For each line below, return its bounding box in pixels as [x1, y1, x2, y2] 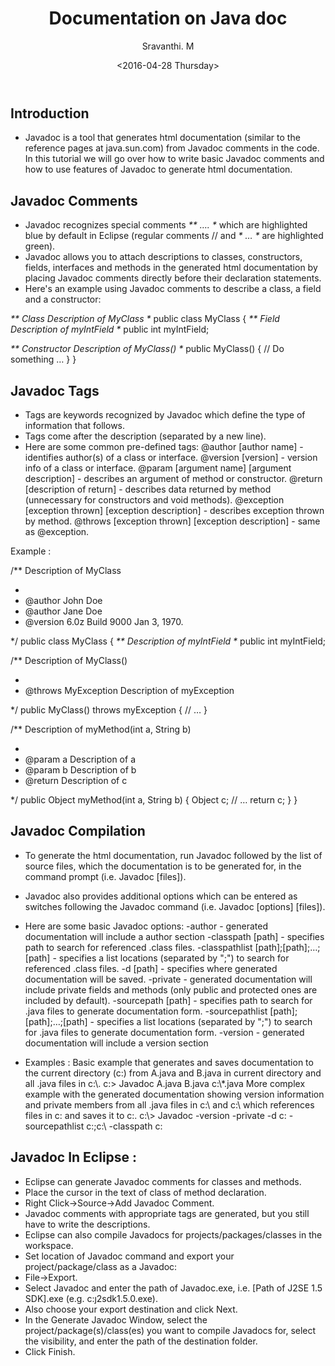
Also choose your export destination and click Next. [24, 1303, 238, 1315]
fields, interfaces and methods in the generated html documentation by [24, 262, 318, 274]
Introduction [10, 105, 90, 122]
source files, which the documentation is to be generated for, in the [24, 860, 302, 872]
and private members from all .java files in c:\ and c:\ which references [24, 1098, 315, 1111]
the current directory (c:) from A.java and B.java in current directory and [24, 1067, 322, 1079]
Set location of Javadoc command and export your [24, 1250, 235, 1262]
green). [24, 240, 56, 252]
